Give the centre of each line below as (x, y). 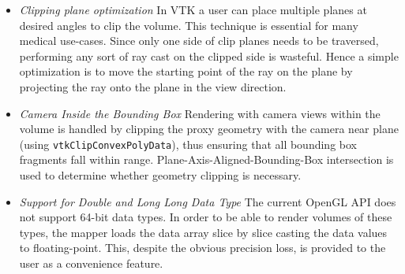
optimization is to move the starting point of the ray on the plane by (186, 71)
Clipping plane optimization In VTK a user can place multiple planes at (193, 9)
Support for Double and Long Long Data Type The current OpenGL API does (208, 201)
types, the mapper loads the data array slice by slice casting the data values (203, 232)
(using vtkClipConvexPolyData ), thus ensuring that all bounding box (188, 144)
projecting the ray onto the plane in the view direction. (153, 86)
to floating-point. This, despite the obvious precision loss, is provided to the (202, 248)
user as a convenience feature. (91, 263)
